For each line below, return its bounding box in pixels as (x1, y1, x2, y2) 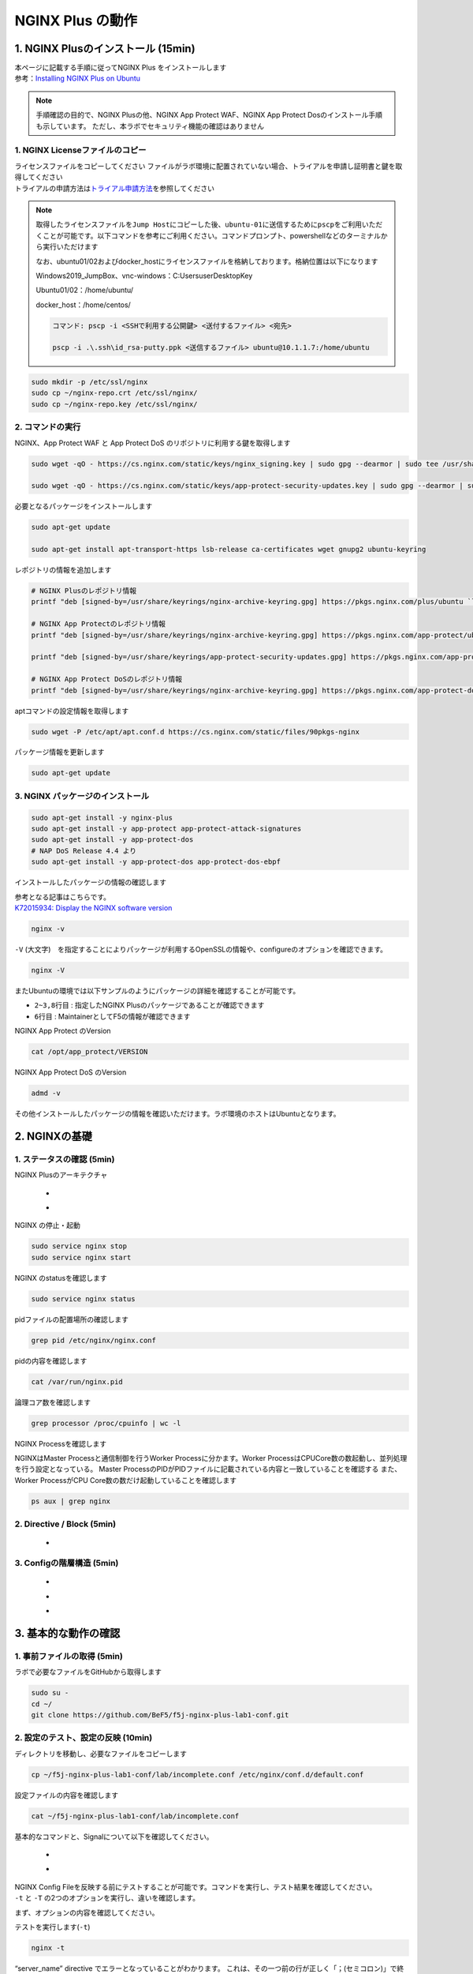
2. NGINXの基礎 (14, 1129, 92, 1143)
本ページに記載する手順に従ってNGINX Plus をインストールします (14, 63, 227, 73)
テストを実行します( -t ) (14, 1922, 91, 1931)
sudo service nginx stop (31, 1242, 128, 1251)
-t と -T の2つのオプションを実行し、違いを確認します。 (14, 1893, 200, 1903)
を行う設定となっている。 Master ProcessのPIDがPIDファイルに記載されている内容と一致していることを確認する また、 (14, 1465, 402, 1474)
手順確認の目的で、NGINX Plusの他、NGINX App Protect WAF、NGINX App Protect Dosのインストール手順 (35, 111, 382, 120)
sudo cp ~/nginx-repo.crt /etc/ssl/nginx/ (31, 388, 198, 398)
